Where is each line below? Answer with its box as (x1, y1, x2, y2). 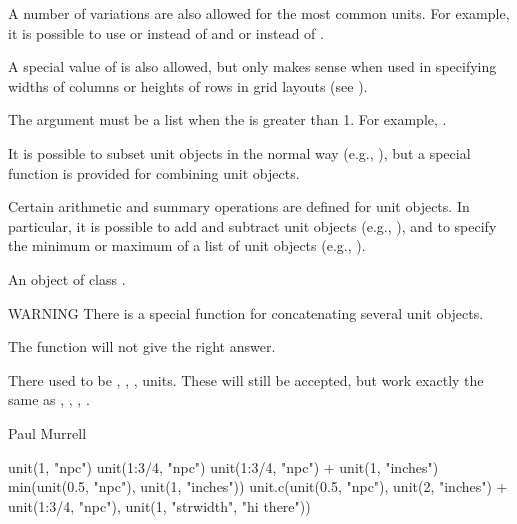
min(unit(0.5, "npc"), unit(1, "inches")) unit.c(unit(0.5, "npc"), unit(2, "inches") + (8, 476, 508, 497)
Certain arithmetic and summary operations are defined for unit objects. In (8, 196, 470, 217)
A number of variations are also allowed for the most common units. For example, (8, 3, 510, 23)
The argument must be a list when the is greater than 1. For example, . (8, 109, 447, 130)
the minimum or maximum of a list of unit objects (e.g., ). (8, 235, 366, 256)
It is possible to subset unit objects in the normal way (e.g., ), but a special (8, 142, 471, 163)
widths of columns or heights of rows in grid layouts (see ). (8, 75, 368, 96)
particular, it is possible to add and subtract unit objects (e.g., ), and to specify (8, 215, 497, 236)
